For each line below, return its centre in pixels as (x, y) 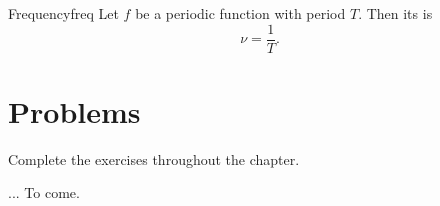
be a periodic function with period (240, 13)
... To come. (44, 192)
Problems (74, 110)
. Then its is (395, 13)
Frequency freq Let (63, 13)
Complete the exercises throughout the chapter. (154, 158)
